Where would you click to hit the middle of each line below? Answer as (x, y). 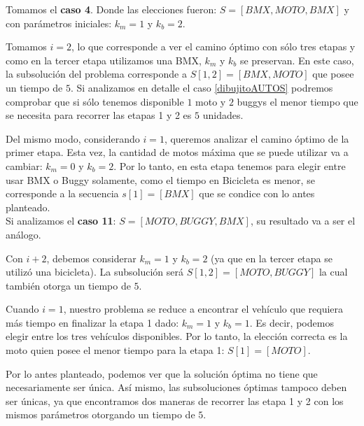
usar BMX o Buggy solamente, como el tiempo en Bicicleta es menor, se (160, 179)
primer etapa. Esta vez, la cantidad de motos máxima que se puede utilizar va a (177, 152)
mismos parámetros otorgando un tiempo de (100, 414)
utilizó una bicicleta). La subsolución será (95, 272)
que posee (333, 74)
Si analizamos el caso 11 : (61, 221)
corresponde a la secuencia (62, 193)
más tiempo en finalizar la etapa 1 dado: (92, 322)
